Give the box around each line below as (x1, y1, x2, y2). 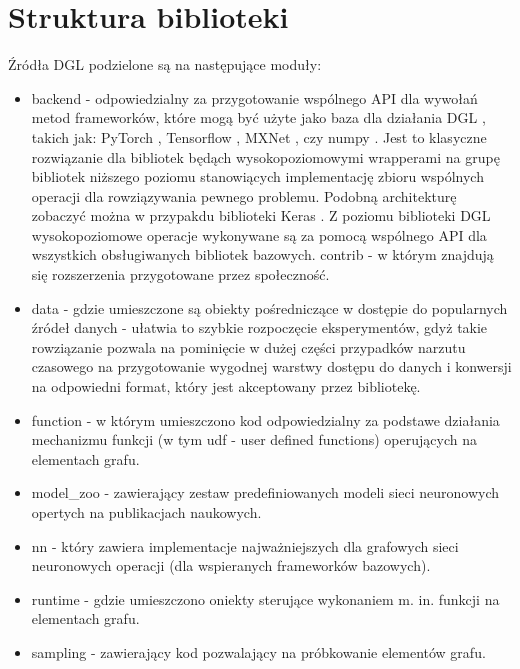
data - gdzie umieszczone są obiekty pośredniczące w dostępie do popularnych (31, 297, 508, 318)
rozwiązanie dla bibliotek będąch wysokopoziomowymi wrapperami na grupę (31, 146, 500, 167)
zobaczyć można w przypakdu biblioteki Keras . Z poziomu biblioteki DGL (31, 205, 491, 226)
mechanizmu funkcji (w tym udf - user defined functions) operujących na (31, 429, 477, 450)
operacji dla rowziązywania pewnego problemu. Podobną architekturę (31, 185, 457, 206)
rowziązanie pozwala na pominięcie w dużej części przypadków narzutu (31, 336, 466, 357)
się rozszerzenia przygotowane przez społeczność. (31, 264, 330, 285)
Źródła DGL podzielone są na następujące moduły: (8, 54, 322, 75)
